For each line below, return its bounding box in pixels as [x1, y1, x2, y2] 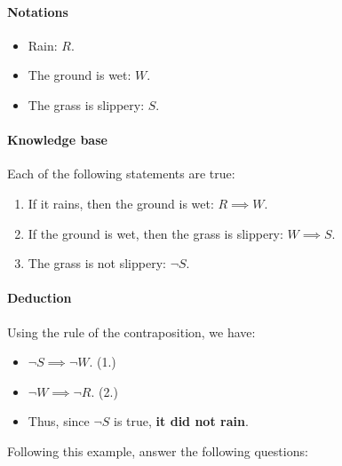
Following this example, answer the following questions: [7, 441, 308, 460]
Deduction [7, 288, 72, 307]
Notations [7, 2, 68, 20]
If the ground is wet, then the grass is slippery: [28, 224, 283, 242]
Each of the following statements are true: [7, 164, 235, 183]
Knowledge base [7, 130, 107, 149]
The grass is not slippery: [28, 254, 166, 272]
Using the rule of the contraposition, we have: [7, 322, 256, 341]
